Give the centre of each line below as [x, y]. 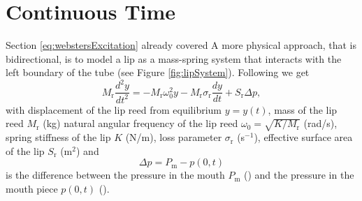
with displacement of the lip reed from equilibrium [114, 109]
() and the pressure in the [299, 175]
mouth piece [32, 188]
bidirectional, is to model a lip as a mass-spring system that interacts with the [174, 58]
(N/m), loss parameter [174, 137]
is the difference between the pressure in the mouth [115, 175]
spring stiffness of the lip [58, 137]
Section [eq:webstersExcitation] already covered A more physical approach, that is [181, 45]
